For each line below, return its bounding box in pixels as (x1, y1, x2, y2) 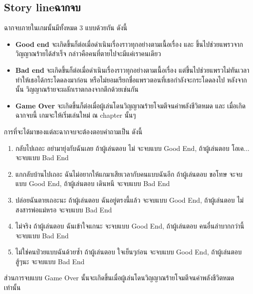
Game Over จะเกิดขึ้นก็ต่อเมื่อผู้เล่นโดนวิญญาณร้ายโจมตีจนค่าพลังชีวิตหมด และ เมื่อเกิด (15, 100, 246, 110)
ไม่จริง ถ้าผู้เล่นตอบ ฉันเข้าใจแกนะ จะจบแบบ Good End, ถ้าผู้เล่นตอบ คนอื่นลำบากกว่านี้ (15, 221, 245, 231)
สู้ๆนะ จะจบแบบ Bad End (15, 256, 85, 266)
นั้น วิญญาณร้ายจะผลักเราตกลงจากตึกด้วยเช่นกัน (15, 84, 138, 94)
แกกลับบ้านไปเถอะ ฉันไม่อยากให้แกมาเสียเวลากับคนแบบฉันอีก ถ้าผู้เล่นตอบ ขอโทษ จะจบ (15, 168, 243, 179)
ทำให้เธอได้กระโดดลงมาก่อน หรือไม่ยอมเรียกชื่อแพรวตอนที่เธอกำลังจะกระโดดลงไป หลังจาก (15, 74, 247, 84)
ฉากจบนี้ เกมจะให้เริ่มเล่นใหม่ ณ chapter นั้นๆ (15, 110, 136, 120)
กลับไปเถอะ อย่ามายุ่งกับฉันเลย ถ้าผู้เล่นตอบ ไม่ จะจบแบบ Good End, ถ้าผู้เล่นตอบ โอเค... (15, 143, 250, 153)
